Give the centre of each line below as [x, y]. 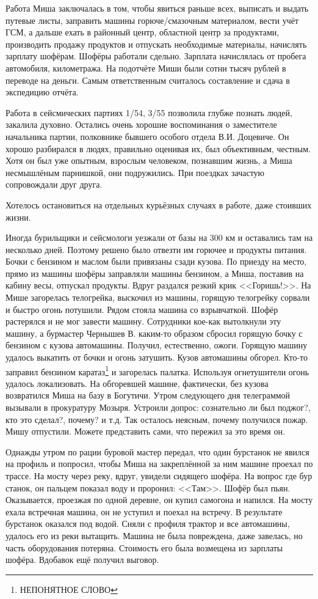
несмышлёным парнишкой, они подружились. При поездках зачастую [135, 172]
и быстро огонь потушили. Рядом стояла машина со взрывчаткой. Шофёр [142, 309]
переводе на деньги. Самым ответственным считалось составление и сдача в [148, 80]
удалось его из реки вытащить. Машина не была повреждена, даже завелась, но [154, 535]
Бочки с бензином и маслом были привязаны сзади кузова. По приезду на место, [156, 261]
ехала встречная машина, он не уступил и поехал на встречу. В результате [144, 511]
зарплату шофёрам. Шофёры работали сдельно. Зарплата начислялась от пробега [156, 56]
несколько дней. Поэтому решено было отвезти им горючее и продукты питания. [156, 249]
